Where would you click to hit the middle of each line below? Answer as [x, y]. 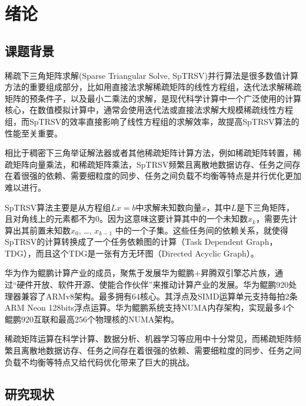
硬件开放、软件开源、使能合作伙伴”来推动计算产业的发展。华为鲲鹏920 [153, 284]
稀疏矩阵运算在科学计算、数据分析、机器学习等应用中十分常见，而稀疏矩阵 [149, 339]
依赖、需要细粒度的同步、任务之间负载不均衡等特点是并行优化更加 [173, 176]
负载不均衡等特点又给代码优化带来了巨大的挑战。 [99, 362]
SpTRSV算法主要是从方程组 [58, 207]
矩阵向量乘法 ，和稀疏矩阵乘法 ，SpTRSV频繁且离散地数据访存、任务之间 [152, 164]
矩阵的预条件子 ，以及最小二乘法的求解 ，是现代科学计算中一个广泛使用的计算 [153, 98]
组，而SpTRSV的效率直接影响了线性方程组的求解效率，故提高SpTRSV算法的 [152, 121]
